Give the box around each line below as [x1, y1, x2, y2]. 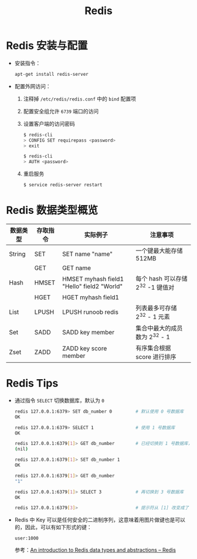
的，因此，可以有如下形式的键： [14, 524, 92, 531]
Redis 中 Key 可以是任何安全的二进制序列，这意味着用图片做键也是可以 [14, 516, 186, 524]
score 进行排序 [135, 353, 177, 361]
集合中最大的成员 [135, 324, 183, 332]
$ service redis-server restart [23, 182, 103, 188]
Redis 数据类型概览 [6, 204, 98, 217]
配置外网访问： [14, 82, 51, 89]
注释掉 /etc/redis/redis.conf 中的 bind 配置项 [23, 95, 137, 102]
